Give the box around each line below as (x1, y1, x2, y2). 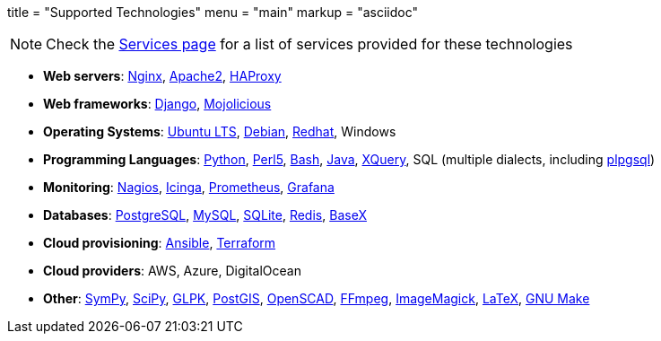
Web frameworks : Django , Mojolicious (43, 96, 272, 111)
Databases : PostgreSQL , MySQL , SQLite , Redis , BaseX (43, 207, 367, 223)
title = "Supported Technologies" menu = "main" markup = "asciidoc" (7, 4, 418, 20)
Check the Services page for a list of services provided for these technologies (46, 35, 573, 53)
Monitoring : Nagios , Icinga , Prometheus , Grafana (43, 179, 335, 195)
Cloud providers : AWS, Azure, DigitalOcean (43, 263, 301, 278)
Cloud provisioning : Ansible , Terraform (43, 235, 276, 250)
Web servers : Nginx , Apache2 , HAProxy (43, 68, 282, 83)
